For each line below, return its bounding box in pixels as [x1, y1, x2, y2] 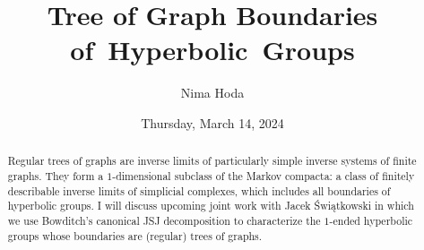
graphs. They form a [7, 168, 104, 183]
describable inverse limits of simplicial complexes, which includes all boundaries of [7, 183, 391, 198]
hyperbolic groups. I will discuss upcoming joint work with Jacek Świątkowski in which [7, 198, 414, 213]
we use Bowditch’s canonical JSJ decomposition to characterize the [7, 212, 321, 228]
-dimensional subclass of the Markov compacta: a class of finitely [112, 168, 415, 183]
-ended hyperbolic [329, 212, 413, 228]
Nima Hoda [180, 83, 245, 102]
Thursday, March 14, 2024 [141, 113, 284, 132]
